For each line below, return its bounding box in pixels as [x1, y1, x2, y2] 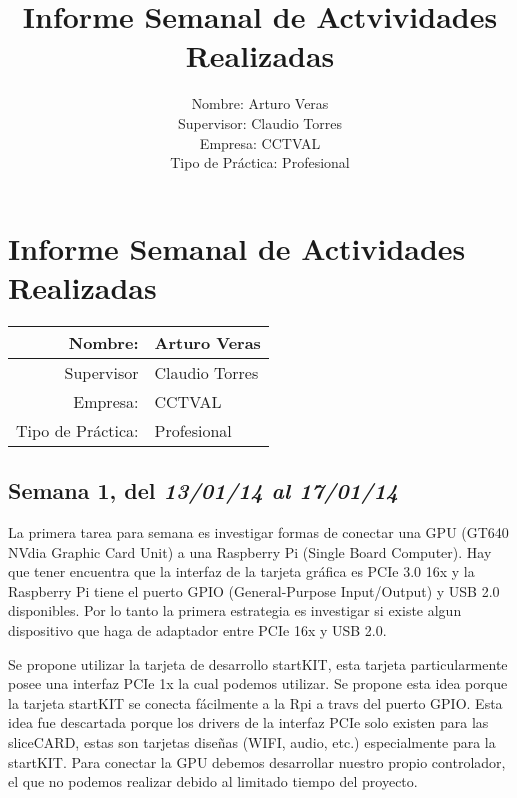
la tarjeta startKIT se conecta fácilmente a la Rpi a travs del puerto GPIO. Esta [8, 692, 503, 713]
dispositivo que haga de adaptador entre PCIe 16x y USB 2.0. [8, 619, 387, 640]
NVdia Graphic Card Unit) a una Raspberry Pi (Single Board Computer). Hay [8, 541, 492, 562]
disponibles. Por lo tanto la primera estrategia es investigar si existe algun [8, 600, 462, 621]
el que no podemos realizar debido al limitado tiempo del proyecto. [8, 771, 418, 792]
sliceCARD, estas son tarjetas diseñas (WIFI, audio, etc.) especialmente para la [8, 731, 496, 752]
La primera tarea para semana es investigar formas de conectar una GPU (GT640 [8, 522, 509, 543]
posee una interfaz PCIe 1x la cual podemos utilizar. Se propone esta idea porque [8, 673, 508, 694]
